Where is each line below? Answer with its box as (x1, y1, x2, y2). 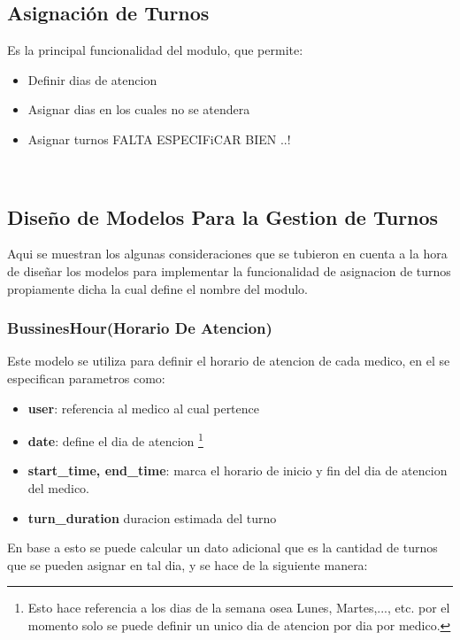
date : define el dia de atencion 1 (27, 429, 203, 450)
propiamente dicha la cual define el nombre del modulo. (7, 279, 308, 297)
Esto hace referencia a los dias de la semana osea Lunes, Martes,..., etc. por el (27, 598, 450, 617)
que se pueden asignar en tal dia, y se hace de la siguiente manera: (7, 555, 368, 574)
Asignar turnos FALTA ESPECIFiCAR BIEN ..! (27, 129, 291, 148)
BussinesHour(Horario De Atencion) (7, 317, 272, 339)
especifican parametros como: (7, 368, 165, 387)
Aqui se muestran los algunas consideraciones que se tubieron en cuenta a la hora (7, 244, 448, 263)
